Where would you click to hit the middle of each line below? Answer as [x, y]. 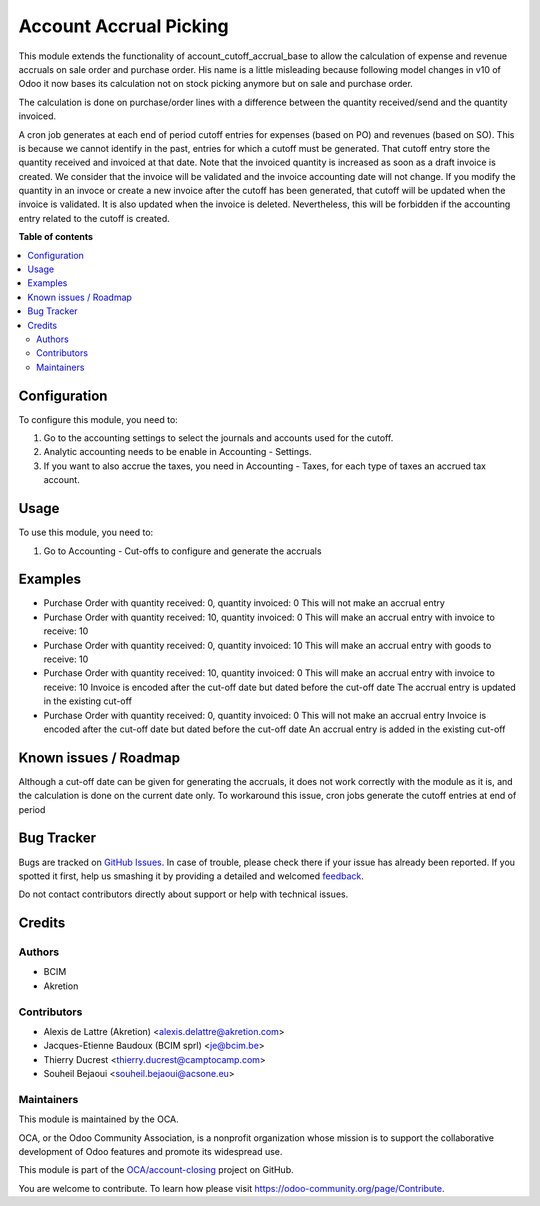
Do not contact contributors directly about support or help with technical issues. [183, 894]
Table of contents [56, 237]
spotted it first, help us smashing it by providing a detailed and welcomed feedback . [191, 876]
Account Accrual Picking [123, 26]
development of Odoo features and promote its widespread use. [150, 1152]
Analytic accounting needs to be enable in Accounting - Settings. [177, 452]
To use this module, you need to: [86, 532]
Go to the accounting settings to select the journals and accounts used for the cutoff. [218, 438]
